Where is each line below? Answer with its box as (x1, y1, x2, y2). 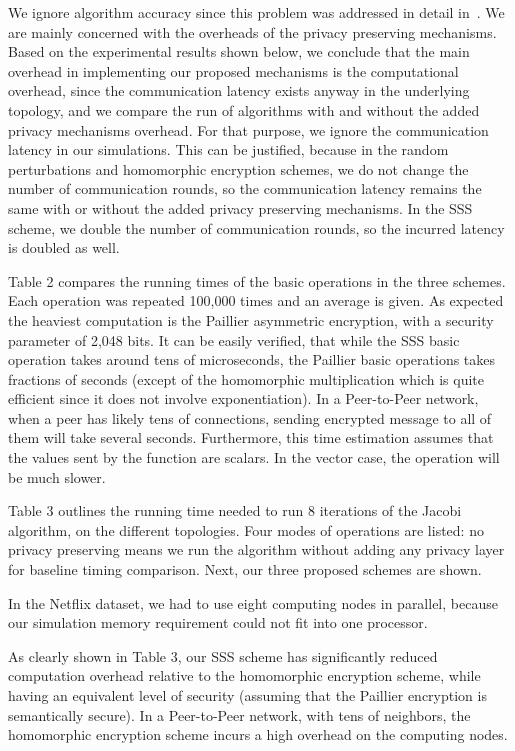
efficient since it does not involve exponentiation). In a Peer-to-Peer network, (8, 388, 479, 409)
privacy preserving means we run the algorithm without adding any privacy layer (8, 539, 505, 560)
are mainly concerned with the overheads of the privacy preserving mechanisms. (8, 21, 497, 42)
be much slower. (8, 466, 106, 487)
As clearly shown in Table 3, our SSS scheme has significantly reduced (8, 645, 438, 666)
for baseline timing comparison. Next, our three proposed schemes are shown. (8, 559, 482, 580)
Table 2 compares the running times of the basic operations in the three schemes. (8, 270, 506, 291)
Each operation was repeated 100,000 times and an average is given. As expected (8, 290, 504, 311)
